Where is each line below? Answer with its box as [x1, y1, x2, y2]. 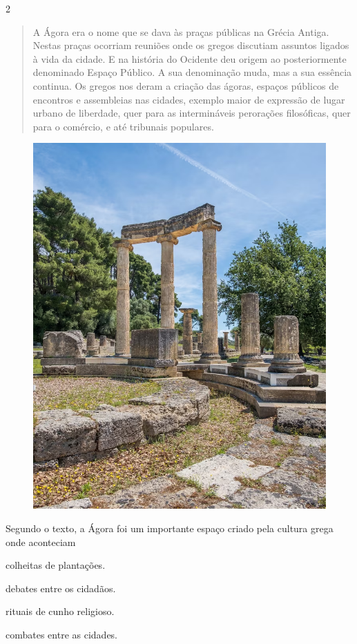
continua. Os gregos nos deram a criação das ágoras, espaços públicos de [32, 78, 339, 92]
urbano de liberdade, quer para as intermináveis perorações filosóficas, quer [32, 106, 351, 120]
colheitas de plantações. [6, 558, 106, 572]
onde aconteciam [6, 534, 76, 549]
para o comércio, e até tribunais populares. [32, 119, 214, 133]
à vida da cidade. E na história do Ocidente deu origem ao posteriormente [32, 51, 347, 66]
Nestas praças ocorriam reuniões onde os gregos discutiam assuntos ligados [32, 38, 349, 52]
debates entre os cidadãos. [6, 580, 116, 595]
